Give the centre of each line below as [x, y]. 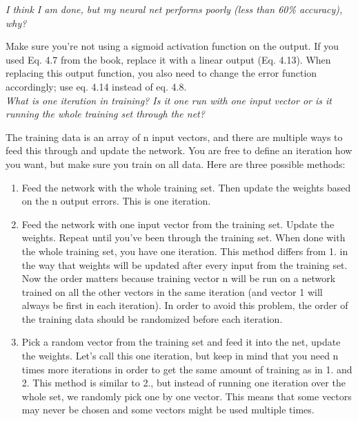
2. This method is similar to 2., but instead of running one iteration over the [183, 383]
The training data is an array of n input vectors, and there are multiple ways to [174, 137]
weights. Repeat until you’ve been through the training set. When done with [183, 237]
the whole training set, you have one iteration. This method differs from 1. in [185, 251]
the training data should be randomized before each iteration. [152, 318]
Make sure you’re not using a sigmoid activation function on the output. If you [172, 46]
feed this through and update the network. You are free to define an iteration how [179, 150]
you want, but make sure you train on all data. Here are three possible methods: [176, 163]
